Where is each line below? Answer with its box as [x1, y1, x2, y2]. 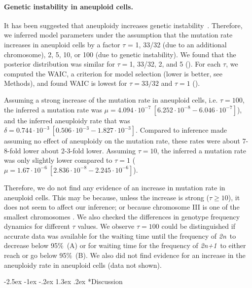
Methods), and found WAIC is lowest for [4, 78, 127, 88]
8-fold [4, 145, 21, 155]
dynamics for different [4, 221, 70, 231]
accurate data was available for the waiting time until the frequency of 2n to [4, 230, 236, 241]
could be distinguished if [161, 221, 235, 231]
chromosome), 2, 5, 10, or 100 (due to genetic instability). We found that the [4, 49, 236, 59]
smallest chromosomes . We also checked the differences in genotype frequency [4, 211, 240, 221]
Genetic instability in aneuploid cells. [4, 1, 133, 11]
